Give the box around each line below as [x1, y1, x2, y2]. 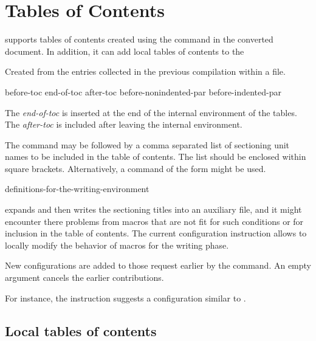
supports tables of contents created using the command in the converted [5, 33, 273, 46]
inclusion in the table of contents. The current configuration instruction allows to [5, 227, 307, 239]
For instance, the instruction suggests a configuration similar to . [5, 291, 246, 304]
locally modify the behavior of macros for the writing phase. [5, 238, 229, 251]
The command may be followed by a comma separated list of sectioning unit [5, 138, 290, 151]
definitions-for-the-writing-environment [5, 182, 149, 195]
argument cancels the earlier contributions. [5, 271, 164, 284]
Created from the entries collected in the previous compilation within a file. [5, 65, 286, 78]
